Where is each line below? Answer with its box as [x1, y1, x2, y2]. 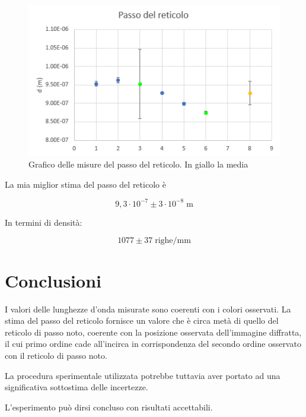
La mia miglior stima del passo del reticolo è [5, 178, 166, 190]
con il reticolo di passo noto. [5, 349, 107, 361]
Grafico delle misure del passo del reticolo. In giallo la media [28, 158, 248, 170]
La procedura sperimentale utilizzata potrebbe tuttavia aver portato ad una [5, 369, 280, 381]
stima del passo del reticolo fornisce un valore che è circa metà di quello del [5, 314, 279, 327]
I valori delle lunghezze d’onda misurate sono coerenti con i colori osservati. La [5, 302, 291, 315]
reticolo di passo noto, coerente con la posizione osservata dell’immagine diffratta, [5, 326, 302, 338]
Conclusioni [5, 268, 101, 292]
